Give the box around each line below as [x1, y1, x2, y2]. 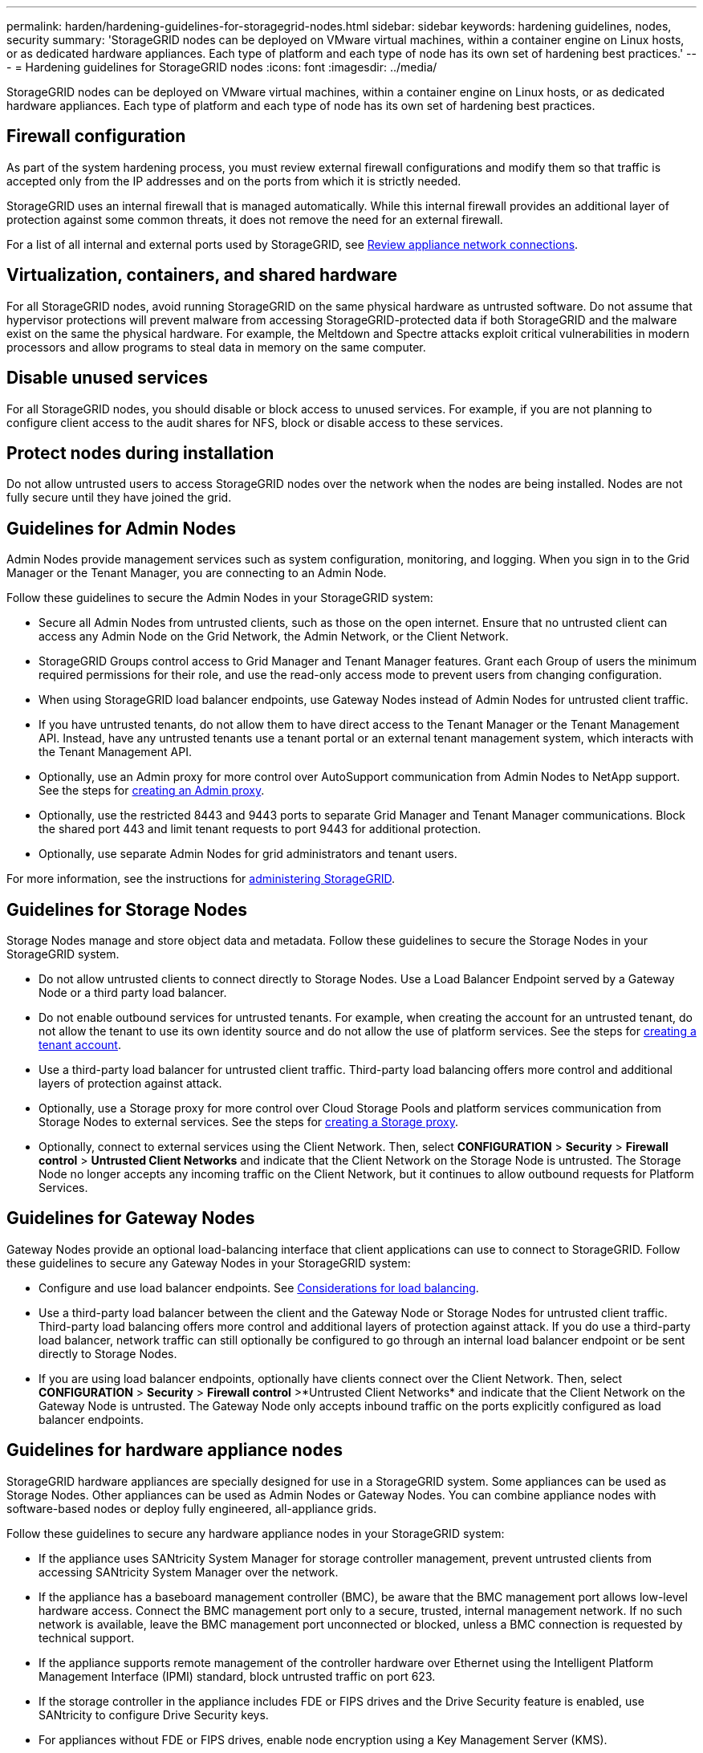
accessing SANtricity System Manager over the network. [39, 1564, 339, 1579]
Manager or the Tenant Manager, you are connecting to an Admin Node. [6, 566, 387, 580]
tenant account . [39, 1038, 121, 1052]
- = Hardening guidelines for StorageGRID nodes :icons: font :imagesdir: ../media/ [6, 60, 437, 74]
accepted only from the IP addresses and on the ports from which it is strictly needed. [6, 173, 461, 188]
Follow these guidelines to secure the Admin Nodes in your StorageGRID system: [6, 591, 433, 605]
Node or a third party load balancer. [39, 986, 227, 1000]
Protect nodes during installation [6, 442, 274, 463]
